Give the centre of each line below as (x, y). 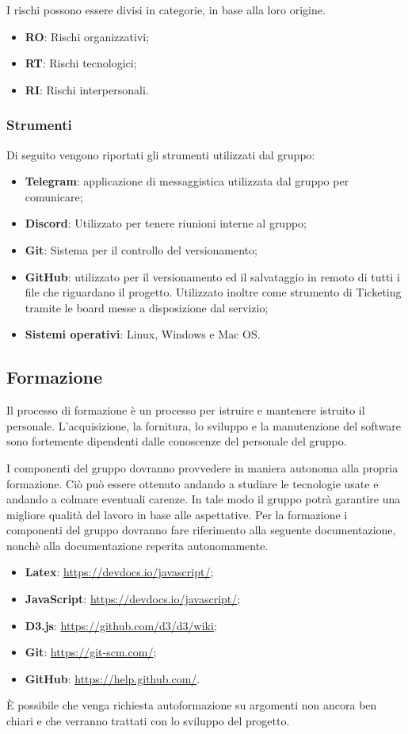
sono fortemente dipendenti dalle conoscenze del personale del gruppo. (177, 441)
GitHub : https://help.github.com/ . (112, 678)
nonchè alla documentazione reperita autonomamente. (137, 545)
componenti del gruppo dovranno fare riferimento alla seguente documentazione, (201, 530)
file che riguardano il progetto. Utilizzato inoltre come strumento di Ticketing (213, 292)
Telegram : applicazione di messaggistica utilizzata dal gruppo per (187, 181)
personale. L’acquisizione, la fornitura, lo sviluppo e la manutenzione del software (204, 425)
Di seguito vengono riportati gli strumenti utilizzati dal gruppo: (161, 154)
